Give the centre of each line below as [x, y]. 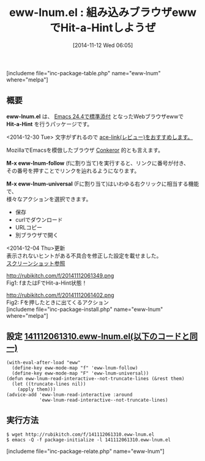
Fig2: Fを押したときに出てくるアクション [58, 302]
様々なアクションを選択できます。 [49, 199]
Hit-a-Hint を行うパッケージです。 [50, 124]
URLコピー [29, 227]
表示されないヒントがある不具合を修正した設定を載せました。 [84, 255]
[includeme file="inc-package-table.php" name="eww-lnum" [84, 73]
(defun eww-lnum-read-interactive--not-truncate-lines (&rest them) [95, 378]
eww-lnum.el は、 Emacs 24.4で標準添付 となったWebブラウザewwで [95, 116]
